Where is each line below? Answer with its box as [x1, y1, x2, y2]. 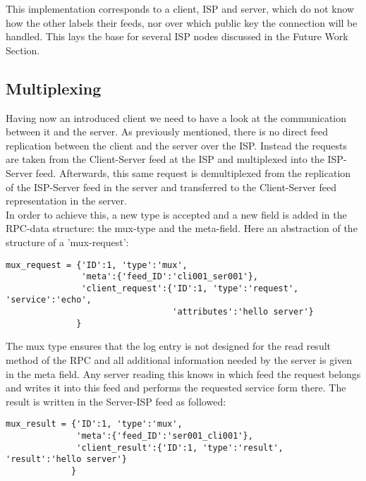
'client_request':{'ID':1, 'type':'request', [81, 283, 299, 293]
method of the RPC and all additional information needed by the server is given [6, 353, 353, 367]
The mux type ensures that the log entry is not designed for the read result [6, 339, 331, 353]
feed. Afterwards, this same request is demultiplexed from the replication [35, 165, 351, 180]
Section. [6, 42, 40, 57]
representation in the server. [6, 193, 127, 208]
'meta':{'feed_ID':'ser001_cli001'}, [76, 431, 253, 442]
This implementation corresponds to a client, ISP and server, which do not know [6, 1, 355, 16]
